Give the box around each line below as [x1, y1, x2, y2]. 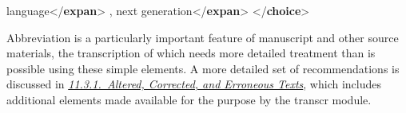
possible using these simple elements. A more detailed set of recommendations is [6, 60, 400, 76]
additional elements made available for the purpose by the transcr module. [6, 91, 372, 107]
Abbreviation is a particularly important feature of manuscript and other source [6, 29, 399, 45]
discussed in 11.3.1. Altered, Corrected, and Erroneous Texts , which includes [6, 76, 382, 92]
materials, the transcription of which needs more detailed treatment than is [6, 45, 376, 61]
